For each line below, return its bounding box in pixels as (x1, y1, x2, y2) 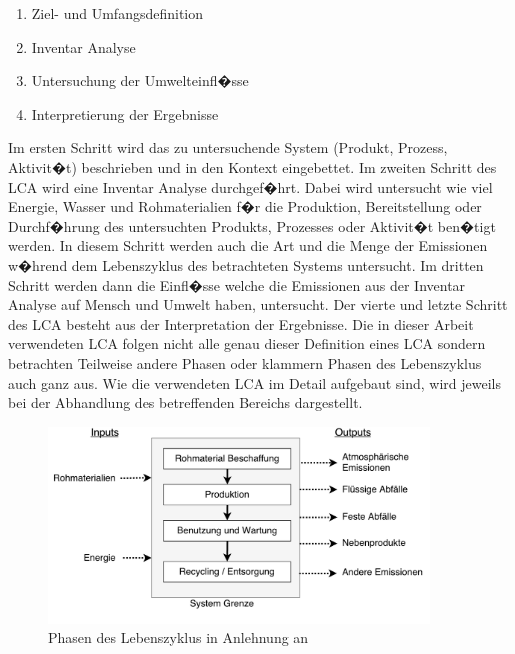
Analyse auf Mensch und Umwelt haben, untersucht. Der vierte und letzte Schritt (8, 294, 508, 315)
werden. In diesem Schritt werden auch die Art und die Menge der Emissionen (8, 235, 488, 256)
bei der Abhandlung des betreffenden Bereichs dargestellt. (8, 392, 363, 413)
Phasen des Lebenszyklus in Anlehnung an (48, 627, 309, 648)
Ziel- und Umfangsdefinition (31, 3, 204, 23)
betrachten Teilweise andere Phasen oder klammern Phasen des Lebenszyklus (8, 352, 482, 373)
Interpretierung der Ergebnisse (31, 103, 219, 124)
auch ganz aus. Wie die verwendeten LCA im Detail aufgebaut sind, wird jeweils (8, 372, 502, 393)
